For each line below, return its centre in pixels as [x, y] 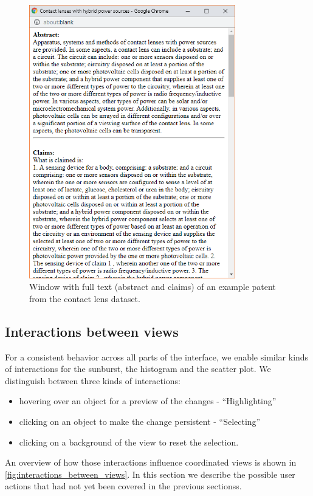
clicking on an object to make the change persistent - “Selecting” [140, 421]
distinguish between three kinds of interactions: [93, 380]
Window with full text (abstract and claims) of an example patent [153, 287]
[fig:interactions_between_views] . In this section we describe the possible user [150, 474]
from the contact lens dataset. [85, 298]
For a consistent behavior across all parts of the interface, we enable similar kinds [157, 356]
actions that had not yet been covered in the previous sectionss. [123, 486]
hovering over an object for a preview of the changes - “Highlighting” [148, 401]
